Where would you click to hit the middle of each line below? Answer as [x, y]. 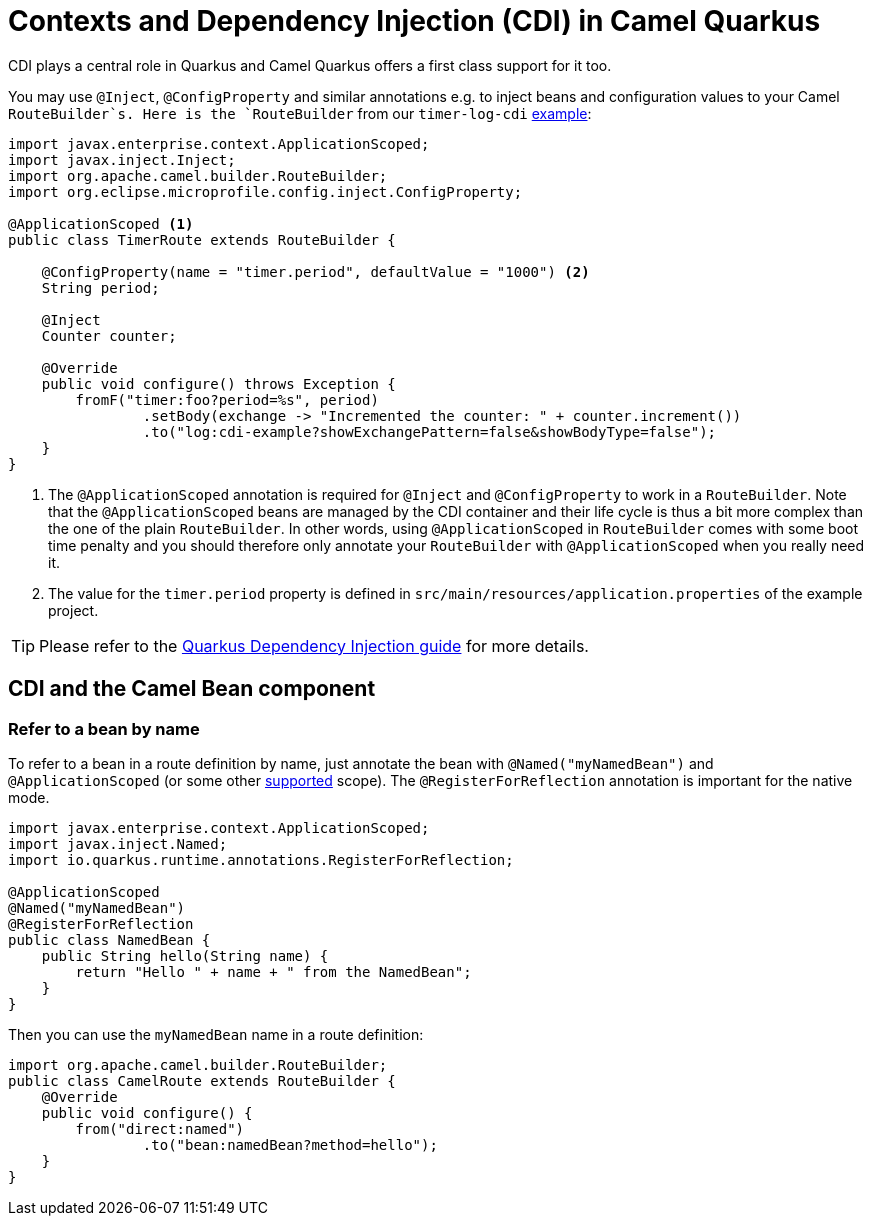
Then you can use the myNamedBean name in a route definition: [216, 1034]
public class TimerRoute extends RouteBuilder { [202, 239]
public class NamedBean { [109, 939]
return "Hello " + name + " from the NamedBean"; [273, 971]
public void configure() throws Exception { [218, 383]
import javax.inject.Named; [118, 843]
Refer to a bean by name [104, 728]
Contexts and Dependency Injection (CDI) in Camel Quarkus [414, 21]
